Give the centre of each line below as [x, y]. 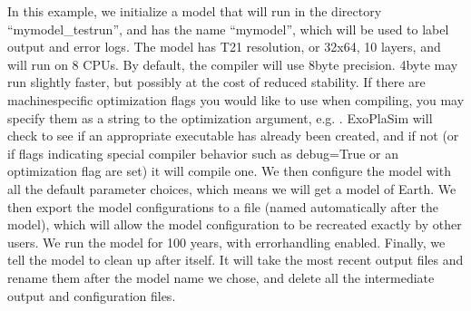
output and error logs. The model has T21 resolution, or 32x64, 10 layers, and [224, 47]
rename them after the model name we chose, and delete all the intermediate [221, 277]
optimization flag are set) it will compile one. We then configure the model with [229, 171]
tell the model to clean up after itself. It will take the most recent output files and [235, 260]
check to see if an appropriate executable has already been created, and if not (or [233, 136]
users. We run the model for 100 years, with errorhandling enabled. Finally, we [226, 242]
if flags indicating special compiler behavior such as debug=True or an [203, 153]
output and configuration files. [92, 295]
